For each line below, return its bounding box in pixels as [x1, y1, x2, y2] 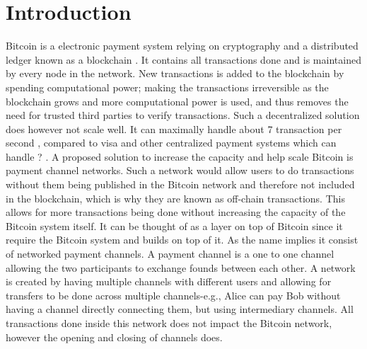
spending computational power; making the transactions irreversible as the [6, 79, 329, 94]
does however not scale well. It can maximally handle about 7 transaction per [6, 121, 342, 136]
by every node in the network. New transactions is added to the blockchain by [6, 66, 344, 81]
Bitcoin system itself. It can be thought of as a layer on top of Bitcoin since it [6, 218, 343, 233]
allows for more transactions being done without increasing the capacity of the [6, 205, 346, 219]
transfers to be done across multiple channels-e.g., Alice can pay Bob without [6, 287, 341, 302]
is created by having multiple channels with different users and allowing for [6, 274, 332, 289]
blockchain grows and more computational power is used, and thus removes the [6, 93, 349, 108]
